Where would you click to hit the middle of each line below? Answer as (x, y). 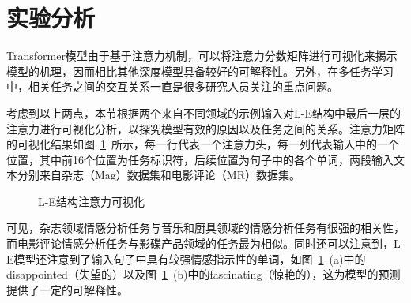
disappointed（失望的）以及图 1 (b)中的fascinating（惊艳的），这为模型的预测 (204, 274)
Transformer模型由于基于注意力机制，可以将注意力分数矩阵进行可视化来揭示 (202, 56)
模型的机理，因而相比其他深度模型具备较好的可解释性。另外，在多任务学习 (200, 71)
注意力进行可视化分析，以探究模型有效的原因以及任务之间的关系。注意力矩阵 (205, 128)
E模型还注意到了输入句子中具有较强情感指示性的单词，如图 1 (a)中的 (186, 258)
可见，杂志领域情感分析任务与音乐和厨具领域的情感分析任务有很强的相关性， (205, 228)
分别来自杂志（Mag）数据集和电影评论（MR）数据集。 (158, 175)
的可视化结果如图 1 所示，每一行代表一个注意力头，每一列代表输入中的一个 (203, 144)
